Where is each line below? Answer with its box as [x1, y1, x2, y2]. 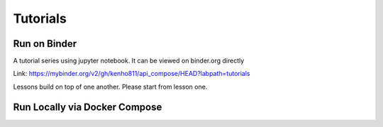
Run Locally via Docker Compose [13, 101, 162, 113]
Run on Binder [13, 38, 77, 50]
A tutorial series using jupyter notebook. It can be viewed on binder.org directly [13, 57, 245, 65]
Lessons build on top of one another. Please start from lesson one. [13, 82, 208, 91]
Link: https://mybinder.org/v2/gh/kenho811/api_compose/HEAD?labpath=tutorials [13, 70, 250, 78]
